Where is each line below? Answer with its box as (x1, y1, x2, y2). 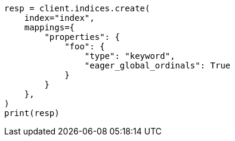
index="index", (24, 13, 95, 23)
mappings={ (24, 23, 75, 32)
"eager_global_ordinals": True (84, 61, 231, 70)
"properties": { (44, 32, 120, 42)
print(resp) (4, 108, 60, 118)
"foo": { (64, 42, 105, 51)
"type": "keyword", (84, 51, 175, 61)
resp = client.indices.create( (4, 4, 150, 13)
